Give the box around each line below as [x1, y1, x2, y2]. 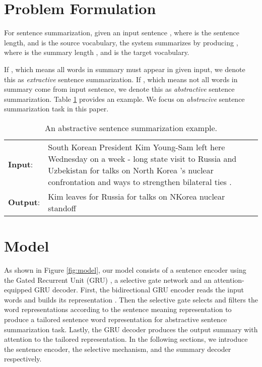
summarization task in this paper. [4, 103, 109, 114]
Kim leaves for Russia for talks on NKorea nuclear [48, 190, 225, 202]
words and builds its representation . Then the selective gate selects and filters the [4, 294, 258, 304]
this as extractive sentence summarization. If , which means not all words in [4, 74, 238, 84]
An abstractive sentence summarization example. [44, 121, 218, 134]
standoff [48, 202, 76, 214]
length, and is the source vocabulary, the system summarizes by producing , [4, 37, 238, 47]
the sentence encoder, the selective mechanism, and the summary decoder [4, 343, 231, 354]
